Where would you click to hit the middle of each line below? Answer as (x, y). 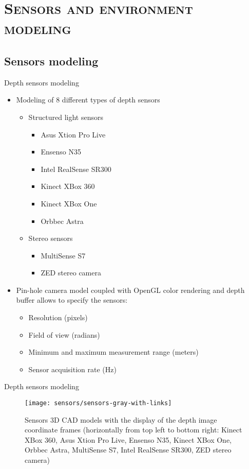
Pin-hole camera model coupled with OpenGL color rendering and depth (130, 290)
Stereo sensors (51, 238)
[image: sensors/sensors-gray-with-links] (98, 403)
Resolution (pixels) (58, 317)
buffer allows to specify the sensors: (72, 300)
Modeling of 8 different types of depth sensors (88, 100)
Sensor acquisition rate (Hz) (72, 369)
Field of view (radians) (64, 334)
